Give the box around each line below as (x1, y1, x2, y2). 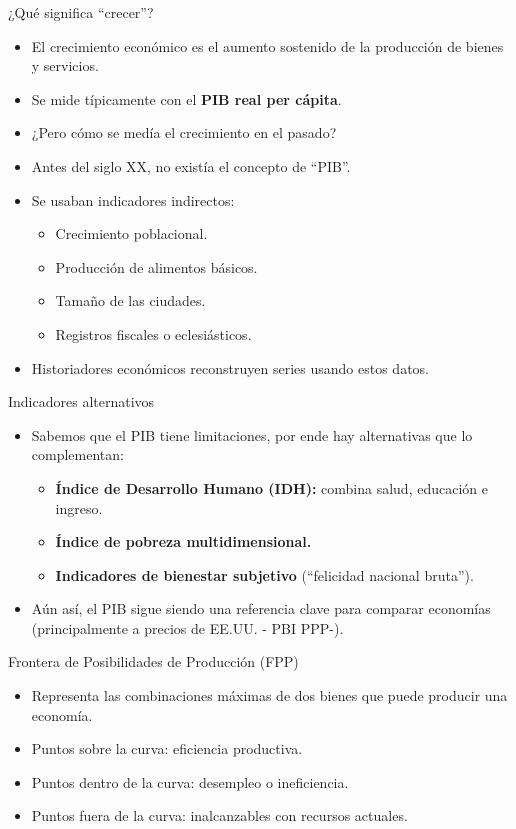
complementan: (31, 444, 124, 465)
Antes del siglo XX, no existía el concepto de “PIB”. (31, 155, 351, 176)
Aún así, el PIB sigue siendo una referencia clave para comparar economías (31, 598, 491, 619)
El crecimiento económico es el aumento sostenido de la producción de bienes (31, 35, 504, 56)
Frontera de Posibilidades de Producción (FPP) (8, 651, 299, 672)
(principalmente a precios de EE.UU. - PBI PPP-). (31, 617, 344, 638)
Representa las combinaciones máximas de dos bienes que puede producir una (31, 685, 508, 706)
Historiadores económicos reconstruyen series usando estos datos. (31, 357, 429, 378)
